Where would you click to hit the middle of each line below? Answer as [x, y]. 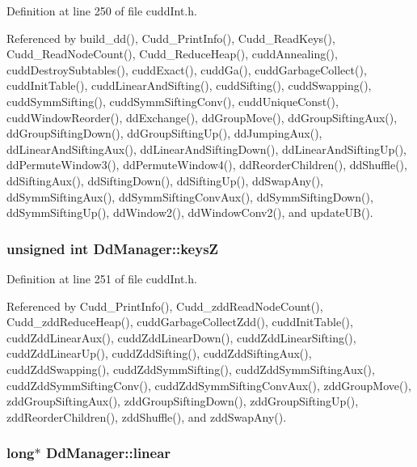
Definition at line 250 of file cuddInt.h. [102, 11]
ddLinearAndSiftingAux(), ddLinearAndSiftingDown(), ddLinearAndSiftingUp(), [206, 149]
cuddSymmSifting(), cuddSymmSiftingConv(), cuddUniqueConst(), [173, 101]
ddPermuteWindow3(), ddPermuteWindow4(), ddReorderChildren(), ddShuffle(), [207, 165]
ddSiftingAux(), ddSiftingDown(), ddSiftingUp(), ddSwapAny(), [165, 180]
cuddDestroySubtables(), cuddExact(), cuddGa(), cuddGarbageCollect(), [187, 69]
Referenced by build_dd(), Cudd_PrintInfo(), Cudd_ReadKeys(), [171, 38]
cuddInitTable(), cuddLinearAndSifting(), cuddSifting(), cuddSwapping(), [189, 85]
